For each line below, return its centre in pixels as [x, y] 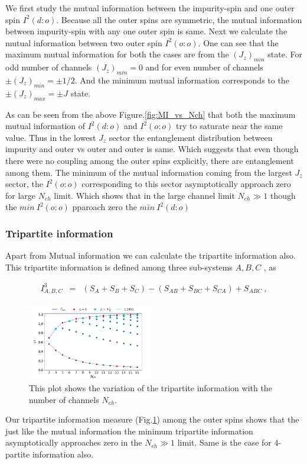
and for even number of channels [204, 67]
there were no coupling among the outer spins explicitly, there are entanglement [150, 160]
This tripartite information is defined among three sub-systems [119, 267]
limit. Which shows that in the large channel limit [144, 195]
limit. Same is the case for [224, 442]
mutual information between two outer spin [84, 42]
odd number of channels [49, 67]
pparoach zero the [104, 207]
